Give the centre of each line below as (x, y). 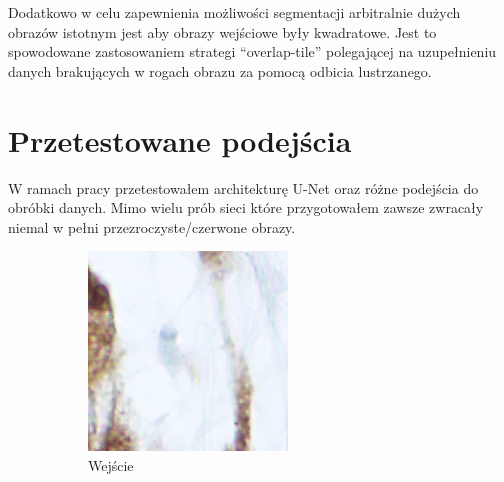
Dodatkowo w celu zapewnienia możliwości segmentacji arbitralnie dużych (234, 12)
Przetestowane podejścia (180, 139)
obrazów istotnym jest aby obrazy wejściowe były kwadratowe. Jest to (222, 31)
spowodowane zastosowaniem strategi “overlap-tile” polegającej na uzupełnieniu (252, 51)
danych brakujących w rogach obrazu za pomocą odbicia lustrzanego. (220, 70)
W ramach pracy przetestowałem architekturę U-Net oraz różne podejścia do (243, 187)
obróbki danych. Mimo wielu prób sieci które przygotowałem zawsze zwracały (246, 207)
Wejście (111, 464)
